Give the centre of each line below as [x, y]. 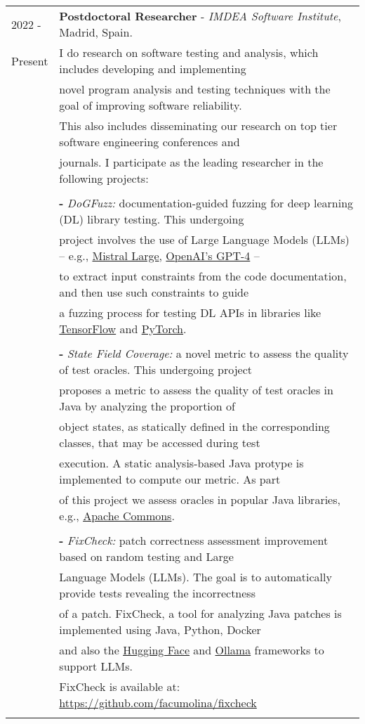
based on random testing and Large [146, 556]
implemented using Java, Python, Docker [160, 629]
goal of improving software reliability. [151, 105]
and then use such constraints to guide [154, 292]
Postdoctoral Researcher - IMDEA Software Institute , [200, 16]
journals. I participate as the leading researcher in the [191, 162]
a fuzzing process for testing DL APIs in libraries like [190, 312]
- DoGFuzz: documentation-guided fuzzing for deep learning [206, 203]
